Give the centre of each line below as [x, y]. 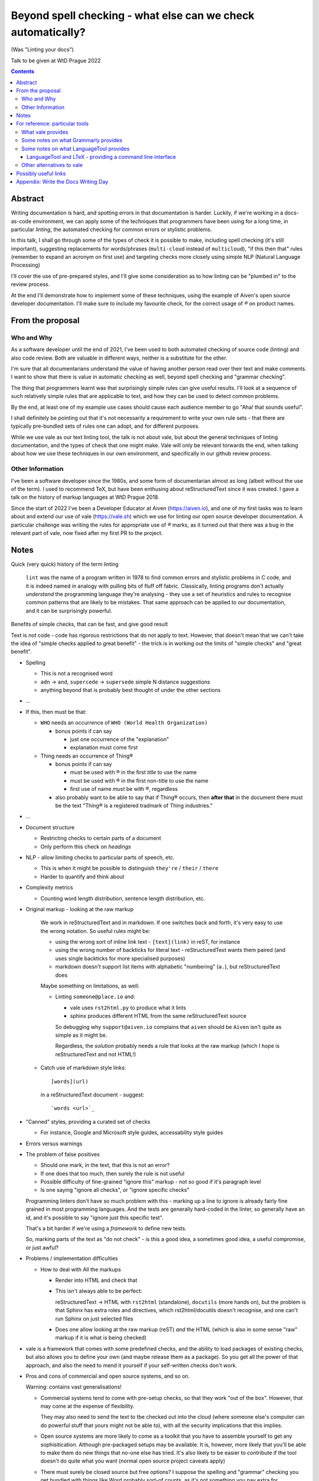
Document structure [50, 827]
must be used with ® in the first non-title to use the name [139, 780]
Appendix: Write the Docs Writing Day [62, 182]
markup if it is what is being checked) [101, 1338]
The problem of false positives [63, 1154]
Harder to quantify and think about [82, 876]
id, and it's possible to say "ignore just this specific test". [95, 1217]
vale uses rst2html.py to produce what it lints [128, 1008]
